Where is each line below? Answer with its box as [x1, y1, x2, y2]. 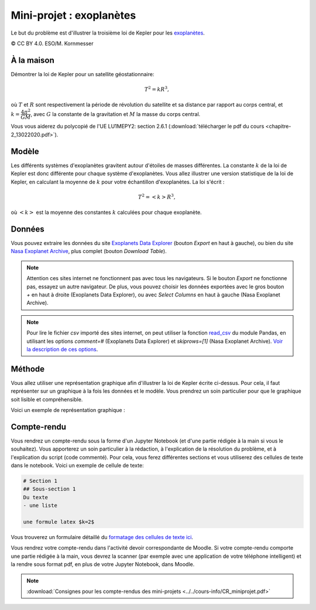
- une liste [23, 502, 58, 509]
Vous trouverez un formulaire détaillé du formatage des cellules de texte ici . [11, 534, 193, 541]
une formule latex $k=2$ [23, 519, 95, 526]
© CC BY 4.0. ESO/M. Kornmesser [11, 40, 94, 47]
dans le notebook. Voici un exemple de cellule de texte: [11, 462, 144, 469]
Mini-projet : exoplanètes [11, 9, 136, 22]
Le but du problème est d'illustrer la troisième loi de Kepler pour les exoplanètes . [11, 29, 205, 36]
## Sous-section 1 [23, 486, 76, 492]
